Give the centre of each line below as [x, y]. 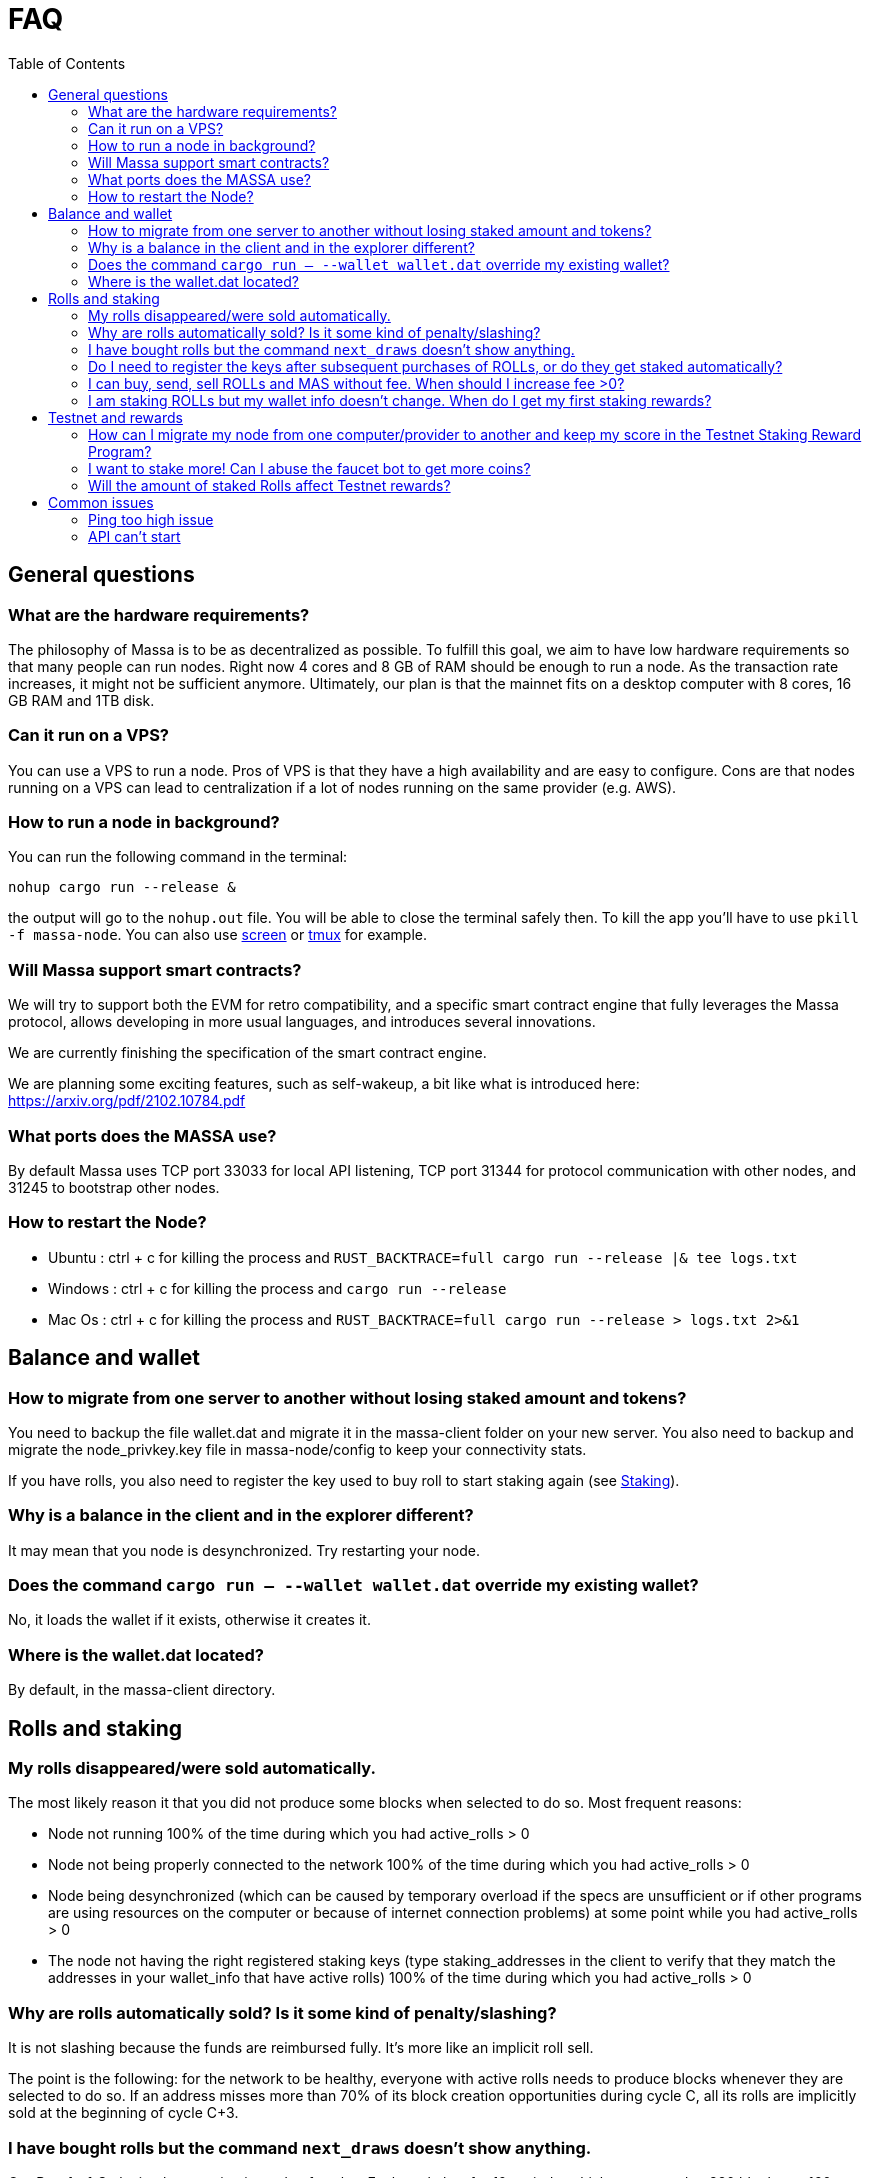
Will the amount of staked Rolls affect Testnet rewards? [269, 485]
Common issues [101, 502]
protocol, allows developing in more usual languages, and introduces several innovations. [302, 1022]
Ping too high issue [151, 519]
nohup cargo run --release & [122, 887]
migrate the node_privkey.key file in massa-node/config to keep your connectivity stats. [297, 1449]
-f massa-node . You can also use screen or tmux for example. [217, 935]
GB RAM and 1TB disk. [81, 700]
